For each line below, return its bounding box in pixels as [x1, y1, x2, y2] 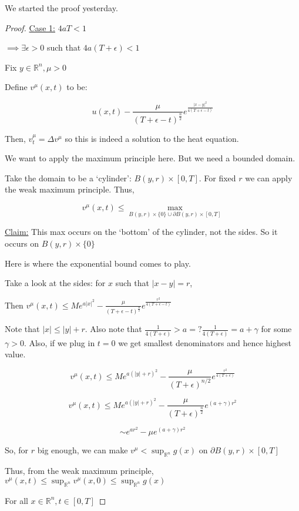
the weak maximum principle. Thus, [5, 183, 135, 195]
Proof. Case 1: [5, 21, 55, 34]
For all [5, 494, 28, 506]
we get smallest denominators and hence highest [118, 336, 291, 349]
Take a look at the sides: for [5, 277, 106, 289]
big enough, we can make [37, 444, 128, 456]
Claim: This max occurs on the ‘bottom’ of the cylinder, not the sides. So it [5, 225, 278, 238]
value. [5, 348, 26, 360]
